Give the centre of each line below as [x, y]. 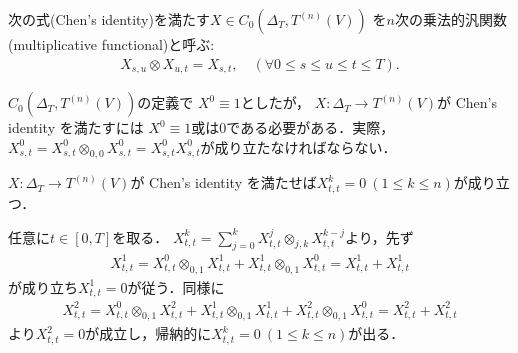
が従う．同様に [176, 286]
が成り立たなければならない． [298, 146]
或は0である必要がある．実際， [293, 127]
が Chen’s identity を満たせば [223, 182]
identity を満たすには [76, 127]
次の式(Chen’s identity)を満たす [109, 19]
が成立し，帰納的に [148, 333]
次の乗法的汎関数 [450, 19]
